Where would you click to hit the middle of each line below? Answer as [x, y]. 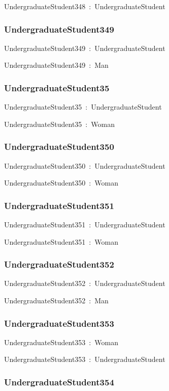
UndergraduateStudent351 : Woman [61, 241]
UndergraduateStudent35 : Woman [59, 124]
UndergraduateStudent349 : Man [56, 65]
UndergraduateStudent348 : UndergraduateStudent [85, 6]
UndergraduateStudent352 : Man [56, 301]
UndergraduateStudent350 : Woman [61, 183]
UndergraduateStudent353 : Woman [61, 342]
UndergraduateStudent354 [59, 382]
